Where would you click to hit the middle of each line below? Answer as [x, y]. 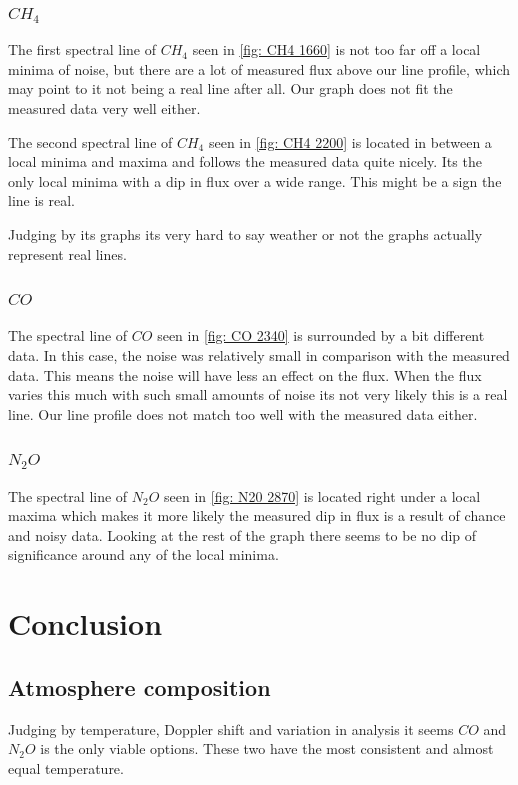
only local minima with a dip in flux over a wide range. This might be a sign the [255, 180]
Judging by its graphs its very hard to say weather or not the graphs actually [245, 233]
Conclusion [85, 623]
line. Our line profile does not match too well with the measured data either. [243, 413]
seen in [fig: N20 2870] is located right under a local [322, 495]
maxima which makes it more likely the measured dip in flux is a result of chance [257, 515]
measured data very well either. [104, 108]
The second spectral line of [90, 141]
